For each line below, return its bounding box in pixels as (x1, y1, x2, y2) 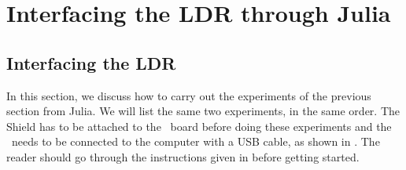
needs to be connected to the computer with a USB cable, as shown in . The (11, 133, 380, 150)
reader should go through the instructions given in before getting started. (6, 148, 360, 165)
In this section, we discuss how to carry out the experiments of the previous (6, 87, 371, 103)
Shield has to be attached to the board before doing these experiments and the (6, 118, 392, 134)
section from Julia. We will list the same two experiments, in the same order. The (6, 103, 400, 119)
